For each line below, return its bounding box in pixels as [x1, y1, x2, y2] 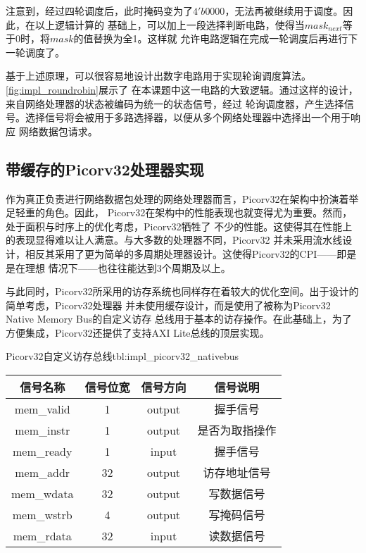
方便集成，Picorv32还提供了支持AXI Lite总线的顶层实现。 [6, 325, 270, 340]
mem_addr [15, 464, 70, 480]
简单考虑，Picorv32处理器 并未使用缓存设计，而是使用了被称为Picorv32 [6, 297, 331, 312]
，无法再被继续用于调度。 [225, 4, 343, 18]
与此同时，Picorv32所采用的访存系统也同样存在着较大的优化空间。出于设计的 [6, 284, 359, 299]
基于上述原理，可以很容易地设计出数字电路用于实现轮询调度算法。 [6, 68, 311, 83]
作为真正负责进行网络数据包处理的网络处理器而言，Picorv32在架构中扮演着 [6, 191, 349, 206]
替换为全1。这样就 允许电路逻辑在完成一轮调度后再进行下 [93, 31, 358, 46]
